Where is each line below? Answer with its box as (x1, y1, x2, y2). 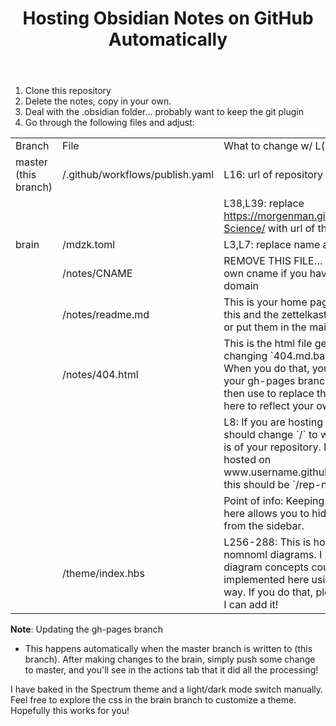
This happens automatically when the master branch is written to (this (24, 643, 313, 655)
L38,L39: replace (223, 197, 305, 211)
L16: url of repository (223, 168, 324, 182)
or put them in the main (223, 320, 333, 334)
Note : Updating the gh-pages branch (10, 623, 163, 636)
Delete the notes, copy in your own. (24, 95, 172, 107)
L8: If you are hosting (223, 415, 324, 429)
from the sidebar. (223, 519, 305, 533)
